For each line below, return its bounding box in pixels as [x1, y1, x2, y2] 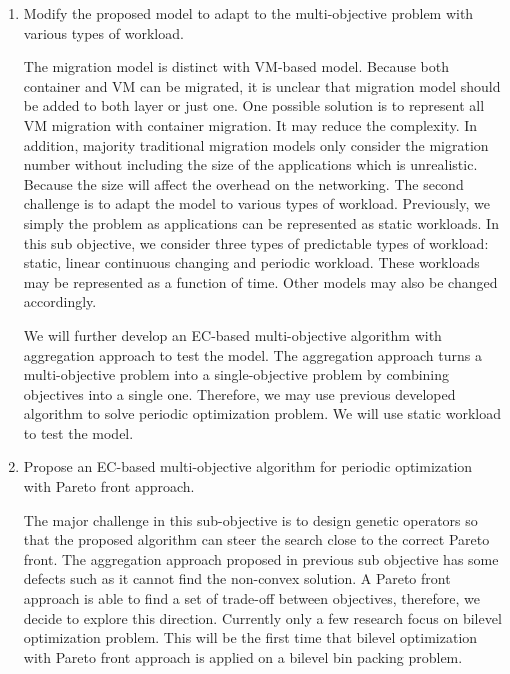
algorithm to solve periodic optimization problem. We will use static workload [23, 403, 501, 424]
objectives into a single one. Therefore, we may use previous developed [23, 383, 456, 404]
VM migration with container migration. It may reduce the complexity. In [23, 114, 478, 135]
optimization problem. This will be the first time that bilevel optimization [23, 627, 478, 648]
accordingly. [23, 291, 97, 312]
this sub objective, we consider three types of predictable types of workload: [23, 232, 489, 253]
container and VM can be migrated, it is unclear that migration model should [23, 75, 501, 96]
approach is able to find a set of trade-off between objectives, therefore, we [23, 588, 480, 609]
